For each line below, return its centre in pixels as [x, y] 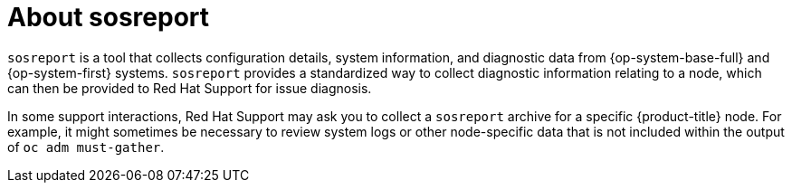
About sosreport [109, 17]
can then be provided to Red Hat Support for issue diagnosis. [190, 88]
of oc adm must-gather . [86, 147]
